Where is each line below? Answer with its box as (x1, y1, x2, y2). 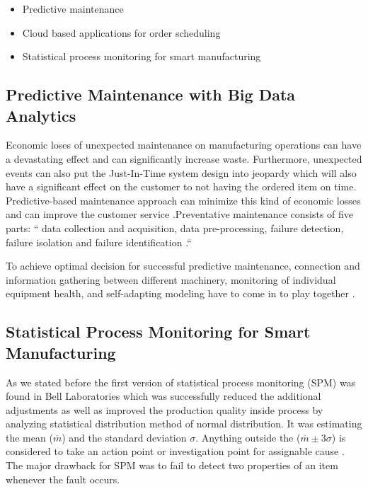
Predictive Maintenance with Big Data (6, 84, 296, 105)
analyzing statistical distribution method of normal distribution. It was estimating (6, 416, 362, 431)
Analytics (6, 104, 76, 126)
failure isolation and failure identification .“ (6, 234, 192, 249)
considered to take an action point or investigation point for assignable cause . (6, 444, 345, 459)
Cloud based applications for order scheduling (22, 25, 221, 40)
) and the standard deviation (62, 430, 187, 444)
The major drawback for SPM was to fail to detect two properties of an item (6, 458, 338, 473)
